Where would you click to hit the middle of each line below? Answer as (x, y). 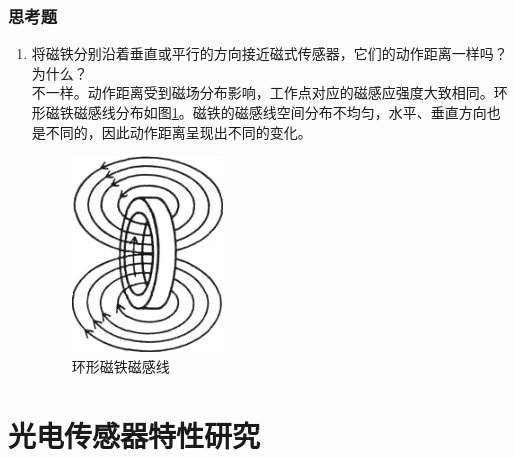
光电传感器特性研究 (134, 434)
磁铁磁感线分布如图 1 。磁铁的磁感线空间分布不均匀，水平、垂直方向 (266, 112)
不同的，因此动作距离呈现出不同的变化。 (178, 131)
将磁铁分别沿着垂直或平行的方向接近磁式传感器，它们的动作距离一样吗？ (269, 53)
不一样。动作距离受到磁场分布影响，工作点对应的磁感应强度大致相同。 (262, 92)
